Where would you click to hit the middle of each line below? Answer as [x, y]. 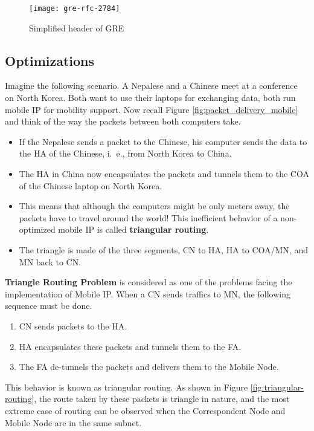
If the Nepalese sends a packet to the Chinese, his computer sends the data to [163, 141]
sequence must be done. [49, 306]
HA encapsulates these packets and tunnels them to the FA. [130, 346]
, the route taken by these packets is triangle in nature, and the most [162, 399]
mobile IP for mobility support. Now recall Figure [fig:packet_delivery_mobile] [152, 109]
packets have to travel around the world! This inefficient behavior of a [148, 217]
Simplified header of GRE [77, 28]
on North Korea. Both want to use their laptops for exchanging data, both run [150, 98]
